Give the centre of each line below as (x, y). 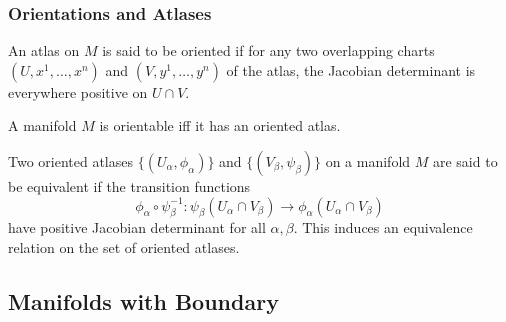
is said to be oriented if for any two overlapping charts (268, 50)
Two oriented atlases (71, 161)
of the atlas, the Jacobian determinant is (351, 69)
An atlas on (44, 50)
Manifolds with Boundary (143, 300)
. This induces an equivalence (383, 227)
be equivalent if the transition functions (129, 186)
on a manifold (368, 161)
